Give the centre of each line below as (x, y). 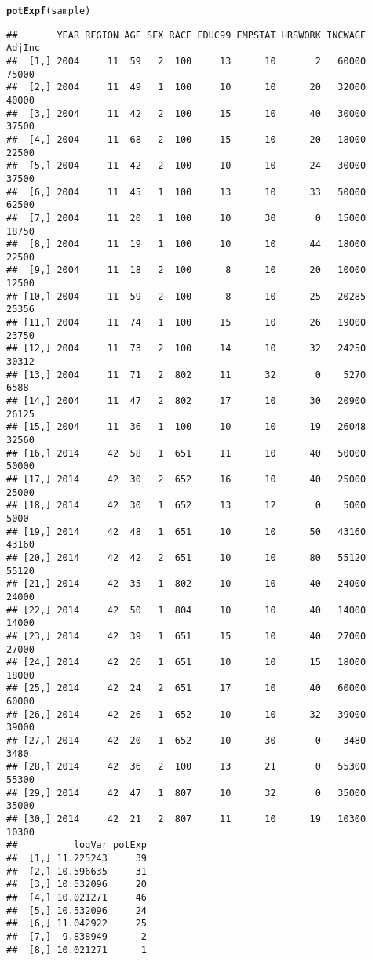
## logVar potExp (77, 845)
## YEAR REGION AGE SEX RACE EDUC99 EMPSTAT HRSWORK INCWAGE (186, 35)
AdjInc (23, 48)
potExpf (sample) (49, 11)
